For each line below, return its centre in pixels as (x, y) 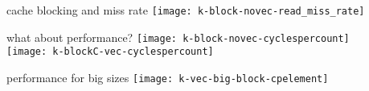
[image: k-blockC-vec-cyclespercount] (110, 52)
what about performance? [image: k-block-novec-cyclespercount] (178, 37)
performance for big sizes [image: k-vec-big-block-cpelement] (168, 77)
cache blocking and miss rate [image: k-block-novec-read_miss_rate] (186, 10)
